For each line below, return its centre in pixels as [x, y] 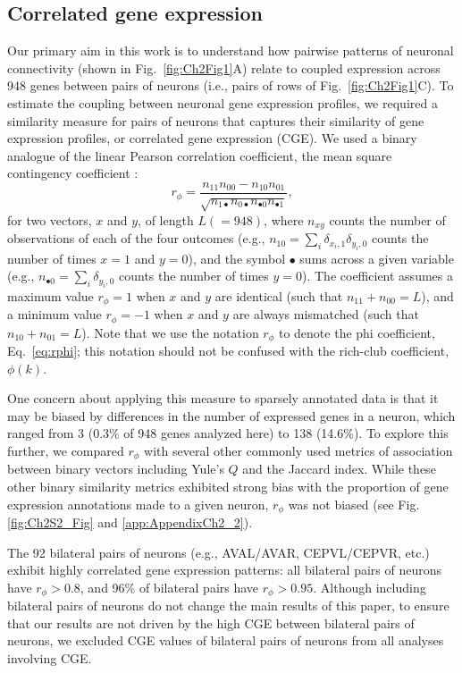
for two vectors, [50, 219]
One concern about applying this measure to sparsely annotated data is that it [223, 398]
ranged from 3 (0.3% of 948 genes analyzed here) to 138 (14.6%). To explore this [228, 433]
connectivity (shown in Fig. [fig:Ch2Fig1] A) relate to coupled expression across [224, 67]
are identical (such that [279, 295]
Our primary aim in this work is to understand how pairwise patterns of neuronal [231, 50]
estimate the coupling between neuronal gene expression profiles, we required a [223, 102]
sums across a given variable [377, 258]
